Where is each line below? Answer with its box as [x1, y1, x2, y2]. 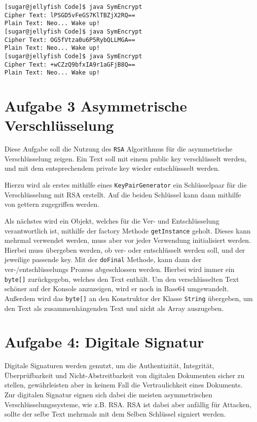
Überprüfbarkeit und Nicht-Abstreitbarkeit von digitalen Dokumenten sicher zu [4, 370, 245, 380]
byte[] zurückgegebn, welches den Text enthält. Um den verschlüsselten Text [4, 273, 239, 284]
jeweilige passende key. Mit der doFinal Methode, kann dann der [4, 254, 202, 265]
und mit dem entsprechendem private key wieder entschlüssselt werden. [4, 163, 220, 173]
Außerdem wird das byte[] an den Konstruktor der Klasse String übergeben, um [4, 293, 253, 303]
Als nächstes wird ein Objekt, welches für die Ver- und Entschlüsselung [4, 215, 220, 226]
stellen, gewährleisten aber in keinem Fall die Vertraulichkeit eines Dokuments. [4, 380, 243, 390]
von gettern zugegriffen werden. [4, 199, 100, 209]
